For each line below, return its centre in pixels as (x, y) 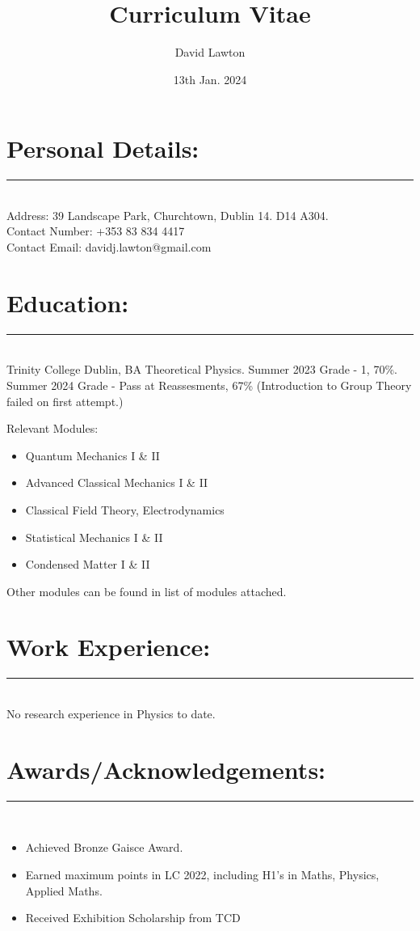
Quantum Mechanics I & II (92, 455)
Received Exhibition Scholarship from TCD (133, 918)
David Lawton (210, 52)
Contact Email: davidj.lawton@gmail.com (109, 247)
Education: (68, 302)
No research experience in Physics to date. (111, 713)
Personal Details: (103, 148)
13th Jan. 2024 (210, 79)
